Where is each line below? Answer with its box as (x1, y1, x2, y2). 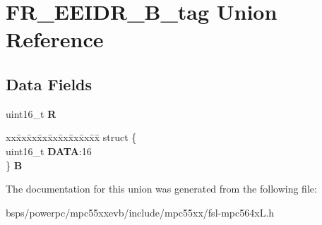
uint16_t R (6, 106, 56, 121)
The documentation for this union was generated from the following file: (6, 181, 317, 196)
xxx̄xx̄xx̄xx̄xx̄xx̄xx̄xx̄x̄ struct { (6, 130, 137, 145)
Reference (6, 25, 104, 54)
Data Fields (6, 73, 93, 95)
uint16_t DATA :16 (6, 143, 92, 158)
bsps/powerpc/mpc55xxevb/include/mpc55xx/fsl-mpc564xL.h (6, 205, 275, 219)
